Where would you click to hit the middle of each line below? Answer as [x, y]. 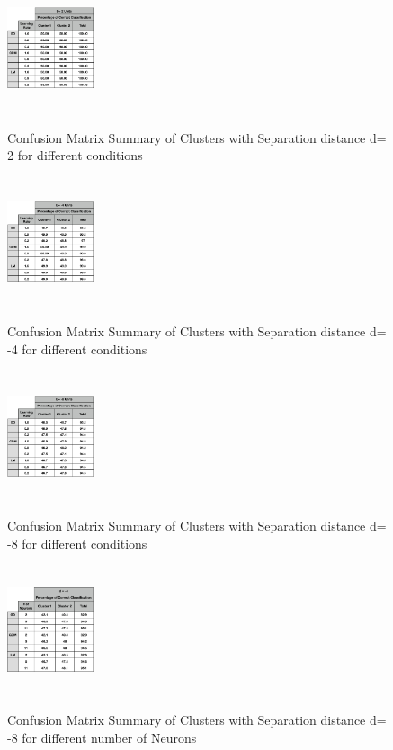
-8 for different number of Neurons [102, 737]
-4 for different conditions [77, 348]
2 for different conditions [75, 155]
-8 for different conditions [77, 543]
